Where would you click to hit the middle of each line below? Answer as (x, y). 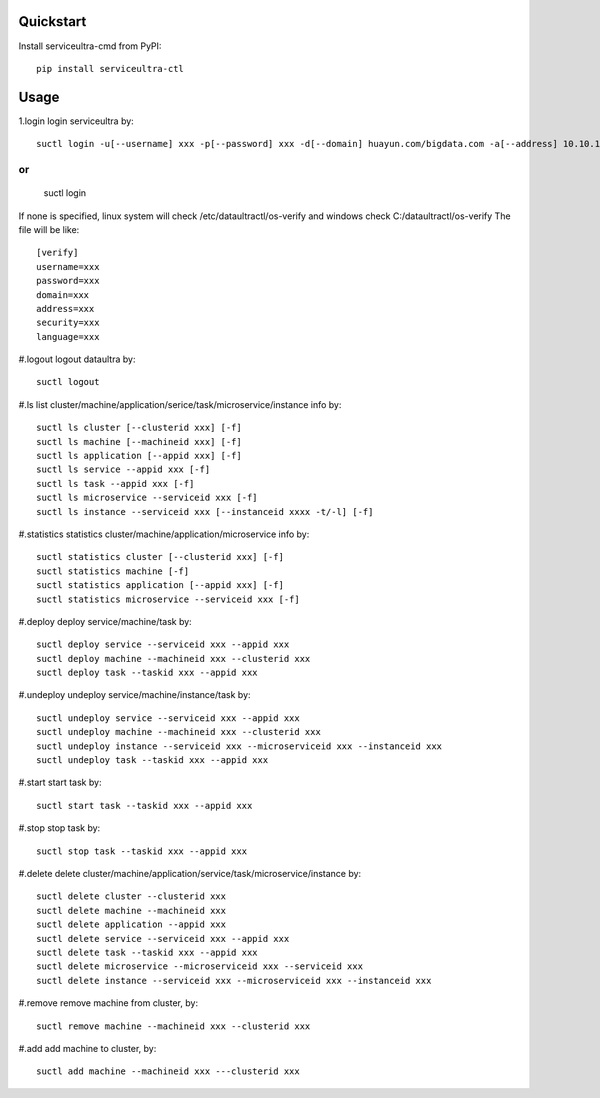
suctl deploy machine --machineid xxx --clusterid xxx (173, 658)
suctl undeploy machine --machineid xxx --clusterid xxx (179, 732)
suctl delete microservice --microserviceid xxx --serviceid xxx (200, 966)
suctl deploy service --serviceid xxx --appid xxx (163, 644)
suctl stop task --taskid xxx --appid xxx (142, 851)
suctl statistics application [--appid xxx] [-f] (160, 585)
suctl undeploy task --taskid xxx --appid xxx (152, 760)
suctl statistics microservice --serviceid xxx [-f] (168, 599)
